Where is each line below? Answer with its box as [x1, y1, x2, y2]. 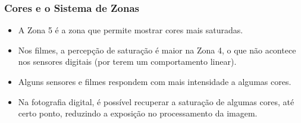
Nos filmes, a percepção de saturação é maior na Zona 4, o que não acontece [18, 43, 296, 56]
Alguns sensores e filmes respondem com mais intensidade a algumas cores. [18, 75, 291, 87]
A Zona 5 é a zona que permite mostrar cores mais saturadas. [18, 24, 243, 36]
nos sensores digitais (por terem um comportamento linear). [18, 55, 237, 68]
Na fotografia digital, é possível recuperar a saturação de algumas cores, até [18, 95, 294, 108]
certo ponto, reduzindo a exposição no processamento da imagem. [18, 107, 258, 119]
